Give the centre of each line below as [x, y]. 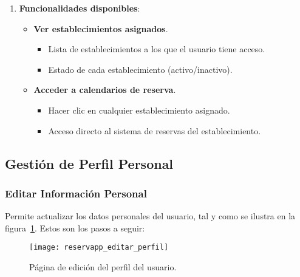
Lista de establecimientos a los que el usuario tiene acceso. [157, 49]
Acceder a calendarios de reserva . [105, 90]
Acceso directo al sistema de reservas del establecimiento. [155, 130]
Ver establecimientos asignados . [101, 28]
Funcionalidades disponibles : [80, 8]
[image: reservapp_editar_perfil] [99, 248]
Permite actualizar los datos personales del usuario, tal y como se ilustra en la [150, 216]
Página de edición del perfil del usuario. [103, 267]
